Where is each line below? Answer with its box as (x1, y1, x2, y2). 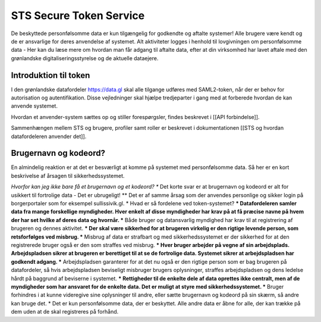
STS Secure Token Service (11, 9, 145, 22)
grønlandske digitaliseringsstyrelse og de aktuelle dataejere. (11, 54, 159, 62)
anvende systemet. (11, 102, 58, 110)
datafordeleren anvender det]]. (11, 133, 87, 140)
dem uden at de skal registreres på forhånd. (11, 308, 119, 315)
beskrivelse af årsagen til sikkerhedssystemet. (11, 172, 125, 179)
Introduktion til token (11, 70, 90, 80)
